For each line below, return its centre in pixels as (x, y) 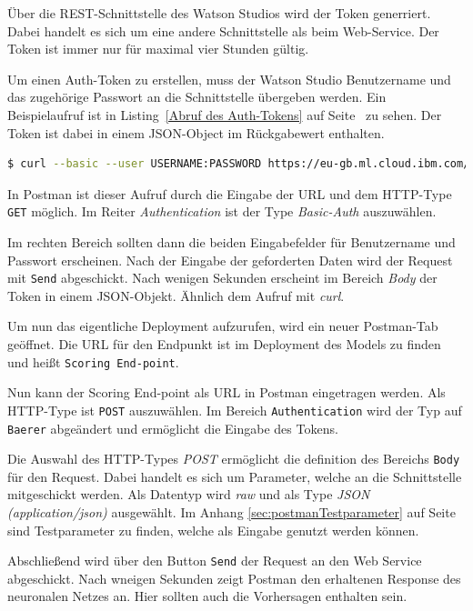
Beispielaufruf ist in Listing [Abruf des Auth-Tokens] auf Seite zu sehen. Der (225, 114)
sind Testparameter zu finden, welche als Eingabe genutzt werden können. (213, 530)
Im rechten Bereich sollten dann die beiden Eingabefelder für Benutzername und (231, 242)
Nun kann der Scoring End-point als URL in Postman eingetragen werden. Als (226, 392)
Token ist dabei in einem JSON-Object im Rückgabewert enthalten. (196, 132)
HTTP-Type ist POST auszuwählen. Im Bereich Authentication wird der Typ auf (235, 410)
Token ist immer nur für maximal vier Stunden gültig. (158, 49)
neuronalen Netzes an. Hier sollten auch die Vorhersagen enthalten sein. (207, 596)
